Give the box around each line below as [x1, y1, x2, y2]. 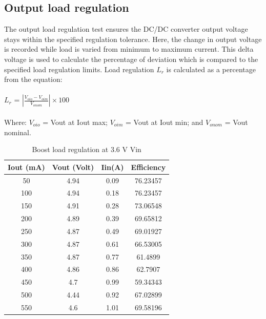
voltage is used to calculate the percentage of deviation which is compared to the [4, 53, 258, 64]
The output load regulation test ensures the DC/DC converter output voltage [4, 24, 248, 34]
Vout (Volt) [52, 161, 94, 172]
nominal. [4, 126, 31, 137]
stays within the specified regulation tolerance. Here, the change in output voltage [4, 33, 262, 44]
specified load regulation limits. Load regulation [4, 63, 154, 74]
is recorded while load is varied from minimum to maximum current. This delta [4, 44, 254, 54]
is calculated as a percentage [166, 63, 256, 74]
